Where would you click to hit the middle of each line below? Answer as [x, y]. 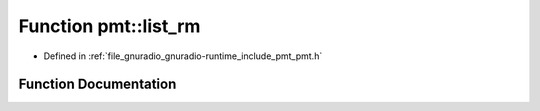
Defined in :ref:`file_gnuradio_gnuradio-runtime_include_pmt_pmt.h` [183, 56]
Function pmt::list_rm [109, 26]
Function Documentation [97, 84]
